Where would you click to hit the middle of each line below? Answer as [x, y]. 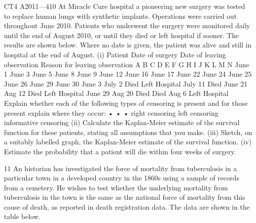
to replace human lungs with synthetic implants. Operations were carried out [120, 16]
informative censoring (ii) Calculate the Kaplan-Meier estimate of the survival [122, 122]
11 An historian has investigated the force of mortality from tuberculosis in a [120, 168]
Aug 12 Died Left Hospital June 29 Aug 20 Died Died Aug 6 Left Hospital [116, 93]
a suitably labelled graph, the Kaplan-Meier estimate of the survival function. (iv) [128, 142]
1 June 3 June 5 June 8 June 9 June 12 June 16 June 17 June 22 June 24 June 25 [128, 74]
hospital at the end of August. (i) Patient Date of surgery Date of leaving [115, 54]
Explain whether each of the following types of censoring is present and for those [126, 103]
